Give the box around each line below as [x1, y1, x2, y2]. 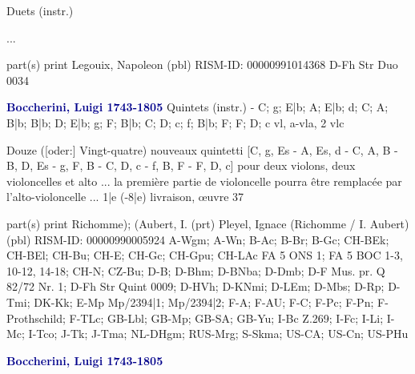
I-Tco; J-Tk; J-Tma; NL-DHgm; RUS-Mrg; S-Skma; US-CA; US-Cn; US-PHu [28, 325, 409, 342]
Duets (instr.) [6, 2, 74, 18]
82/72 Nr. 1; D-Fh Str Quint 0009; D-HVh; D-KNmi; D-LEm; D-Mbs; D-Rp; [6, 278, 385, 295]
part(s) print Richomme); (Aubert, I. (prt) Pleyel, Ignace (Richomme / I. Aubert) [6, 215, 409, 231]
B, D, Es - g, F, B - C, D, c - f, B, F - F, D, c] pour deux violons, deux [6, 157, 356, 174]
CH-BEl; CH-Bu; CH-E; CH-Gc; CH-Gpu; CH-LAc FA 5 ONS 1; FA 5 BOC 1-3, [6, 247, 403, 263]
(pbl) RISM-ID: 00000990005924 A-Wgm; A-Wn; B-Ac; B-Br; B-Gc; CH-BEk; [6, 231, 389, 247]
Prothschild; [6, 309, 66, 326]
